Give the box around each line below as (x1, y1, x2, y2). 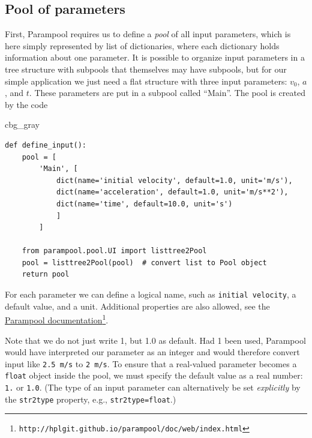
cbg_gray (5, 118, 40, 131)
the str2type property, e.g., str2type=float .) (5, 392, 176, 405)
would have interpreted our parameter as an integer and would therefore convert (5, 346, 300, 358)
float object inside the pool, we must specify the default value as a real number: (5, 369, 303, 382)
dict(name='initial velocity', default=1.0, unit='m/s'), (56, 176, 293, 185)
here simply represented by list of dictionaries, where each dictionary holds (5, 39, 280, 52)
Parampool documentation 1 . (5, 312, 109, 326)
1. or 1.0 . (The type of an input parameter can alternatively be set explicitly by (5, 381, 301, 394)
